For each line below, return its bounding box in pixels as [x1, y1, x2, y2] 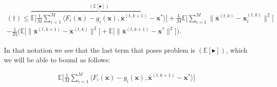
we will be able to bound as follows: [4, 54, 111, 64]
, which [226, 45, 248, 55]
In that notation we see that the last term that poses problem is [4, 45, 195, 55]
